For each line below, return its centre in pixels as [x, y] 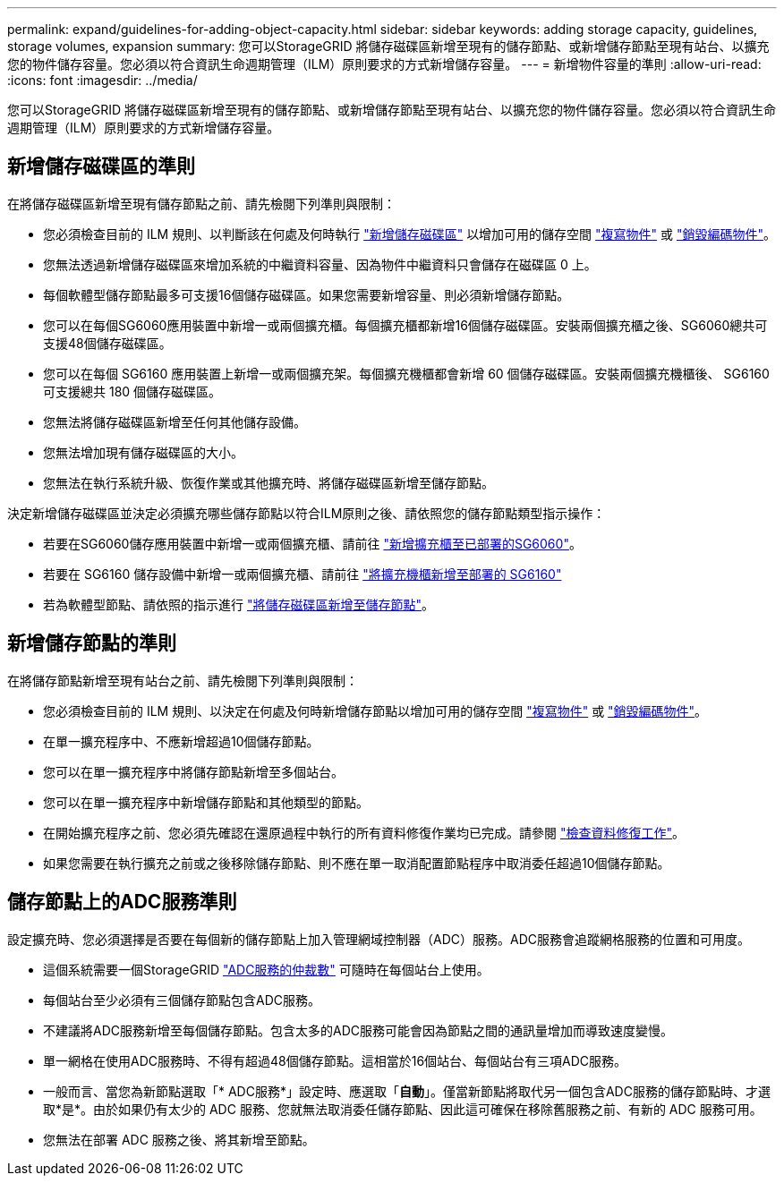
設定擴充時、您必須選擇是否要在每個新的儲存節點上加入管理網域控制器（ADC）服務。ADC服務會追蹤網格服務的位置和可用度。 [379, 939]
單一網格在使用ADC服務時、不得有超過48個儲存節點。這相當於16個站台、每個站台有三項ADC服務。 [335, 1060]
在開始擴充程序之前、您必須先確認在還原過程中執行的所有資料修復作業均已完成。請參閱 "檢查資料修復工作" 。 [364, 832]
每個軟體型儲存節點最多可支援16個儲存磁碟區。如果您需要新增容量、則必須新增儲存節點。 [307, 294]
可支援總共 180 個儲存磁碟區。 [132, 391]
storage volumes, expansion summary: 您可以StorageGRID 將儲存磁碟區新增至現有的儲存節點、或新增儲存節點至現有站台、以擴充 [388, 46]
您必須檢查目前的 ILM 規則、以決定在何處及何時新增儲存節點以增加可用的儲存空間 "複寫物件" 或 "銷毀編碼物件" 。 [375, 711]
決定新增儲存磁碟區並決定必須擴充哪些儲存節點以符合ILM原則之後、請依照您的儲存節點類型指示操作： [307, 513]
